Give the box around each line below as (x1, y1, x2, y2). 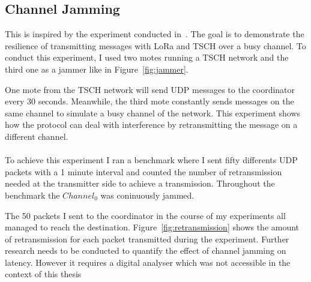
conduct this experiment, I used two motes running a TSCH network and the (5, 51, 289, 64)
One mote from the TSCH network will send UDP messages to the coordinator (5, 83, 295, 95)
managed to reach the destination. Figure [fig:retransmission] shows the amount (5, 221, 300, 233)
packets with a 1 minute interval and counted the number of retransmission (5, 165, 282, 178)
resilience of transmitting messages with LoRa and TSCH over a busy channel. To (5, 39, 306, 52)
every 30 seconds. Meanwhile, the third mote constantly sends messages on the (5, 95, 294, 107)
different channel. (5, 130, 68, 142)
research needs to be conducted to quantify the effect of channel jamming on (5, 244, 286, 257)
